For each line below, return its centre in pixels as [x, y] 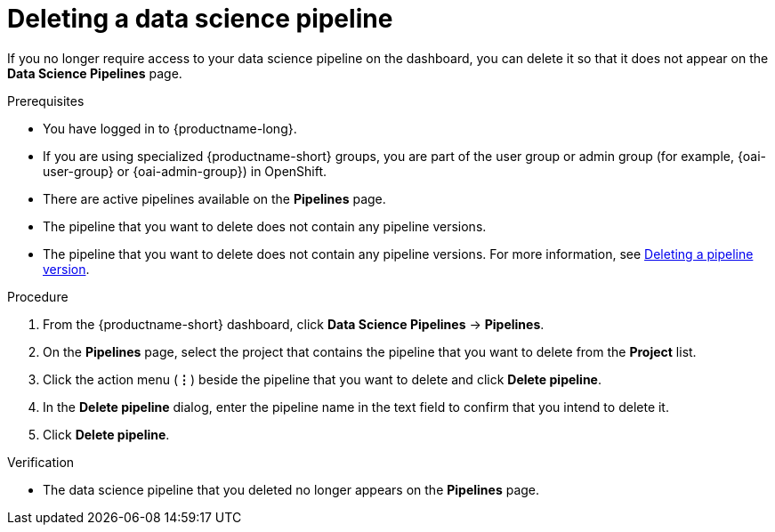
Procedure [38, 296]
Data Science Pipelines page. [95, 73]
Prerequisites [46, 101]
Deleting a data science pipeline [200, 19]
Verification [41, 462]
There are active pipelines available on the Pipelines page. [214, 198]
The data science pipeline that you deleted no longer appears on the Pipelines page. [291, 489]
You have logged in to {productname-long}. [170, 128]
